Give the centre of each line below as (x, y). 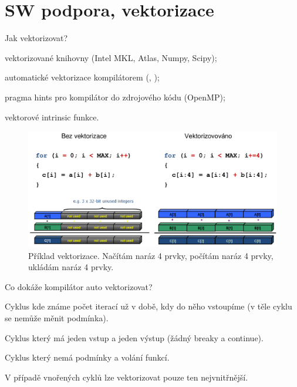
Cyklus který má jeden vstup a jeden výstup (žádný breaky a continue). (134, 337)
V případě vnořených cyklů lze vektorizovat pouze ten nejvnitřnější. (126, 377)
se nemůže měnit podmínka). (57, 317)
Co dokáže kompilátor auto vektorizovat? (79, 286)
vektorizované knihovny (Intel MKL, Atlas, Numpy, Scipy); (111, 57)
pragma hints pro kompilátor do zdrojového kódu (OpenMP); (115, 97)
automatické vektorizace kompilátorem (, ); (82, 77)
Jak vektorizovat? (36, 38)
